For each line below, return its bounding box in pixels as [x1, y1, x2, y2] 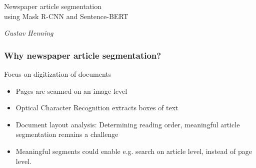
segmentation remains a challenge [15, 129, 118, 139]
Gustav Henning [4, 28, 53, 38]
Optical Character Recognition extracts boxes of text [15, 102, 178, 113]
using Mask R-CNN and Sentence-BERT [4, 11, 128, 21]
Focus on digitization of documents [4, 69, 111, 79]
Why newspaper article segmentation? [4, 49, 161, 61]
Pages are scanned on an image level [15, 85, 127, 96]
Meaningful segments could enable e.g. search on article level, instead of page [15, 145, 252, 156]
